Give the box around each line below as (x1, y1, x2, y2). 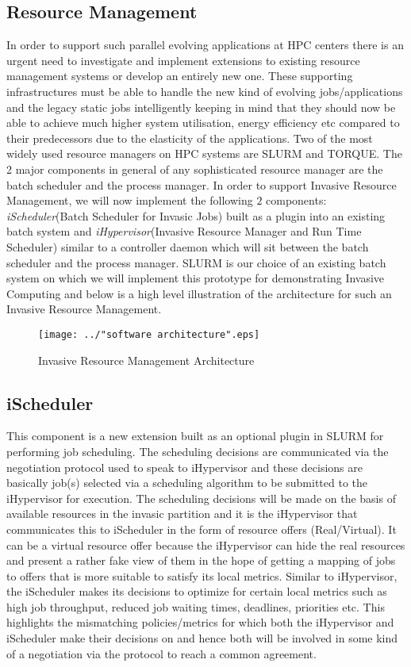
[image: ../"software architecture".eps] (38, 328, 260, 340)
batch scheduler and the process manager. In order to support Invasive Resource (6, 176, 397, 193)
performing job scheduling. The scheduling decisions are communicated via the (6, 443, 389, 459)
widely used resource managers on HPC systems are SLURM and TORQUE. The (6, 145, 402, 162)
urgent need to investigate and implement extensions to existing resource (6, 52, 360, 68)
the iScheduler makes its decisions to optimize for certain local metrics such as (6, 583, 387, 600)
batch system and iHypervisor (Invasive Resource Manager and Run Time (6, 223, 362, 240)
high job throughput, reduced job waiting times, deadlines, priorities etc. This (6, 598, 385, 615)
